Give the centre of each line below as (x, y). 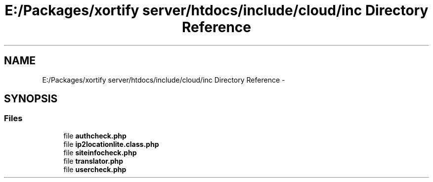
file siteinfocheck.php (100, 152)
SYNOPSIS (31, 99)
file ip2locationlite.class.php (111, 144)
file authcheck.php (95, 136)
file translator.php (93, 161)
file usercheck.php (95, 169)
